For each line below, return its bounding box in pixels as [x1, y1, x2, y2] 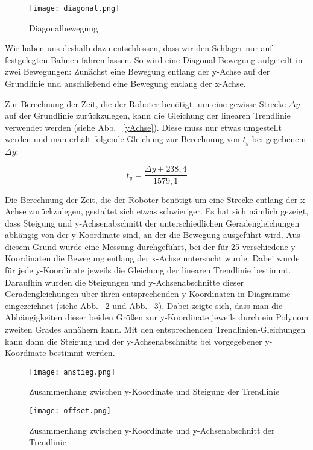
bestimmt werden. [49, 346, 115, 359]
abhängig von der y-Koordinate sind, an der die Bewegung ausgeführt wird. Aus [5, 228, 300, 241]
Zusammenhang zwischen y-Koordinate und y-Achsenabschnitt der [29, 423, 275, 436]
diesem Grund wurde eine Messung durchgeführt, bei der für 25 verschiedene [5, 240, 288, 252]
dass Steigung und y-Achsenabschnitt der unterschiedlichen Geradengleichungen [5, 216, 300, 229]
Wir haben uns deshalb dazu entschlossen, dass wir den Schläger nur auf [5, 42, 273, 54]
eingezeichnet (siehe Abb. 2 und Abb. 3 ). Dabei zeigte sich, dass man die [5, 299, 283, 311]
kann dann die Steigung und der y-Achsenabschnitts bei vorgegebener [5, 334, 262, 347]
